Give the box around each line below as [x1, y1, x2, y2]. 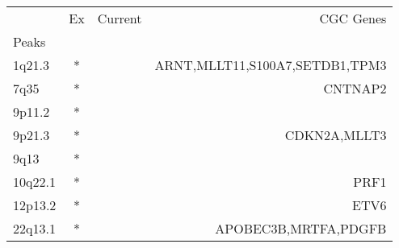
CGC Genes [319, 9, 387, 27]
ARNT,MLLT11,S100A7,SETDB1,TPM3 [154, 56, 387, 74]
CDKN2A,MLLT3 [284, 126, 387, 144]
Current [97, 9, 142, 27]
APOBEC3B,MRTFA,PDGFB [215, 219, 387, 238]
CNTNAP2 [323, 79, 387, 97]
